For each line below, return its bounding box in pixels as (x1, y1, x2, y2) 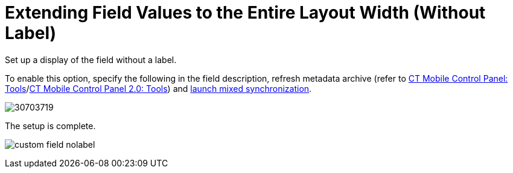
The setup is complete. (5, 120, 96, 131)
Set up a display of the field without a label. (5, 54, 177, 65)
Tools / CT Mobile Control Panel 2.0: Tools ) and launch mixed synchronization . (5, 83, 312, 94)
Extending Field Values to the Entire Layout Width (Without (5, 2, 486, 23)
